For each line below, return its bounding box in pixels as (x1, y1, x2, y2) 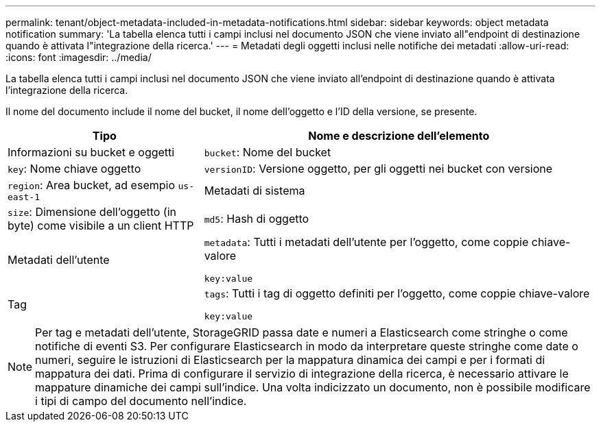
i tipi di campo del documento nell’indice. (35, 394, 247, 408)
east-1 (8, 192, 40, 202)
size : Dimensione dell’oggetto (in (8, 205, 176, 219)
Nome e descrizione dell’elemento (308, 129, 490, 143)
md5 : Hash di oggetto (204, 212, 309, 225)
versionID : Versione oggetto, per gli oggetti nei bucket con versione (204, 162, 553, 175)
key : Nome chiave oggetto (8, 162, 141, 175)
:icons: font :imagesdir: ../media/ (5, 51, 152, 63)
